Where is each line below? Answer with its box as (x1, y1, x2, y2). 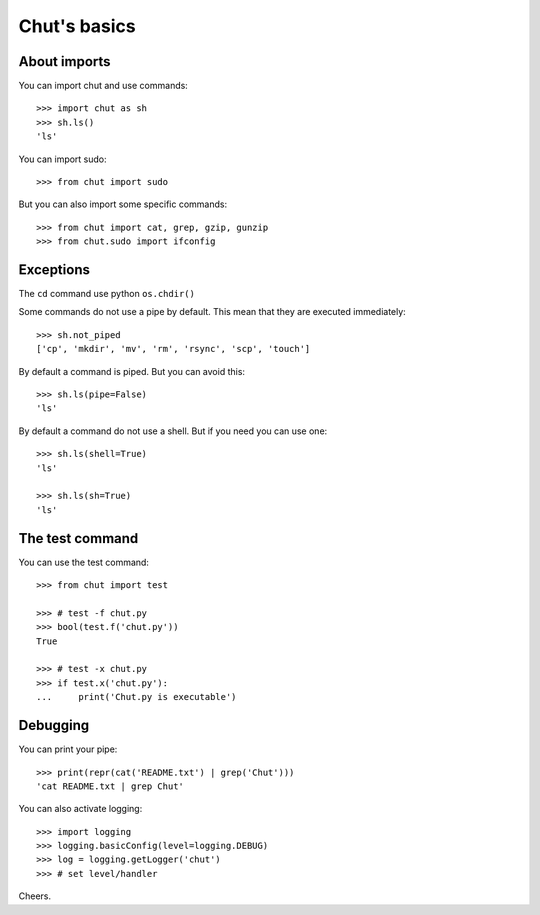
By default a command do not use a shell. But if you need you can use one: (18, 425, 328, 437)
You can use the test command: (18, 556, 150, 568)
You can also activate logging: (18, 803, 143, 815)
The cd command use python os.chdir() (18, 288, 195, 300)
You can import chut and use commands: (18, 80, 189, 92)
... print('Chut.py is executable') (36, 691, 237, 703)
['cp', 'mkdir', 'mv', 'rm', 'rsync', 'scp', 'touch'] (36, 343, 311, 355)
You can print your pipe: (18, 743, 118, 755)
